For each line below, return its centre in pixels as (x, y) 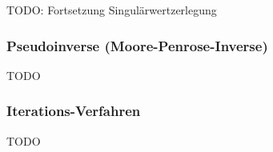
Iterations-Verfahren (74, 111)
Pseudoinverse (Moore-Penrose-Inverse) (137, 45)
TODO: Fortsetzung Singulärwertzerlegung (112, 10)
